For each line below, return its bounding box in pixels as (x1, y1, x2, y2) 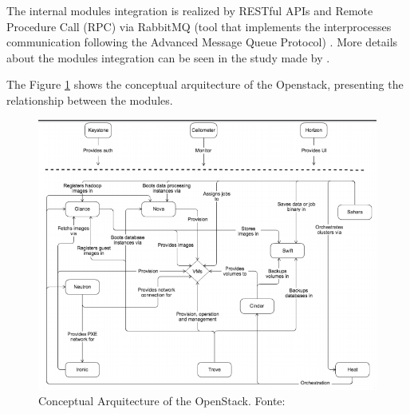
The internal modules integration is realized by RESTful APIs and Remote (6, 2, 373, 18)
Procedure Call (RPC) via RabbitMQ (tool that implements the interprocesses (6, 18, 392, 34)
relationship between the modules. (6, 91, 173, 108)
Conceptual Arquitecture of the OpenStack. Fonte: (38, 392, 286, 409)
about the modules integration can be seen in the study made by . (6, 49, 330, 66)
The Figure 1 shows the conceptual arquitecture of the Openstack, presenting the (6, 76, 404, 93)
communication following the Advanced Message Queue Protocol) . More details (6, 34, 398, 50)
